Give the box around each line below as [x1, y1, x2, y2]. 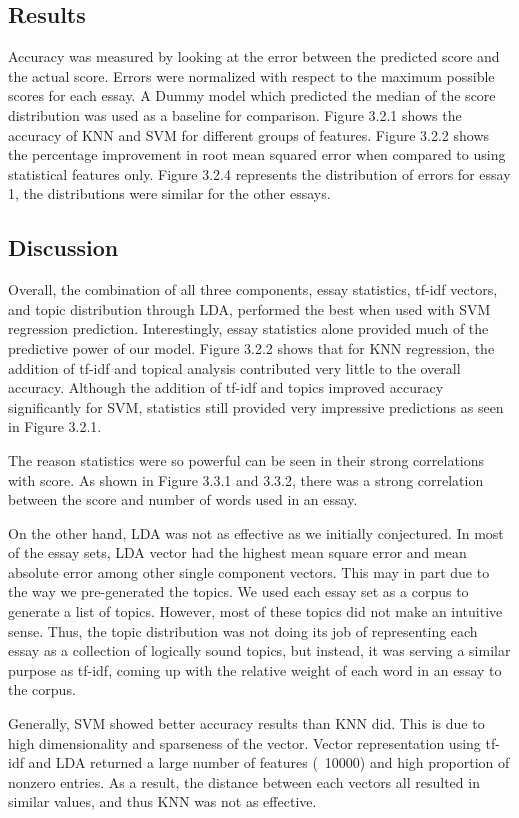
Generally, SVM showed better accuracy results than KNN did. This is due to [8, 713, 485, 734]
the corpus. [8, 679, 76, 700]
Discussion [8, 232, 119, 263]
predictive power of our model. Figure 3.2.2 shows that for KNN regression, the [8, 337, 495, 358]
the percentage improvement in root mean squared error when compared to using [8, 144, 506, 165]
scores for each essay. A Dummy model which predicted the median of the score [8, 85, 496, 106]
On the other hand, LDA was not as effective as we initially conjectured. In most [8, 522, 504, 543]
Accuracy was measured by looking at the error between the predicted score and [8, 46, 500, 67]
